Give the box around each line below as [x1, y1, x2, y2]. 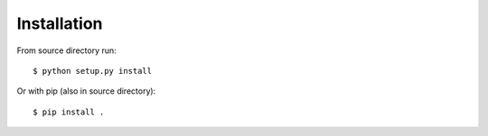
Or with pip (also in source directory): [16, 86, 156, 96]
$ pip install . [33, 106, 105, 117]
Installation [16, 14, 103, 33]
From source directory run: [16, 45, 117, 56]
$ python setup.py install [33, 66, 153, 76]
